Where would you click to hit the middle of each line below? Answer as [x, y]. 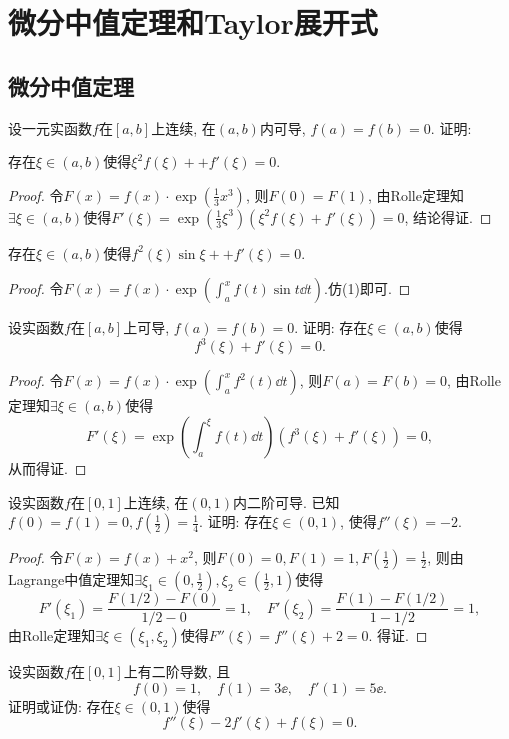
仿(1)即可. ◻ [369, 288]
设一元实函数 [50, 127]
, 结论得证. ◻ [448, 216]
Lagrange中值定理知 [71, 579]
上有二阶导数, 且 [177, 671]
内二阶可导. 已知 [286, 501]
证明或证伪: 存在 [61, 705]
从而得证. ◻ [47, 468]
